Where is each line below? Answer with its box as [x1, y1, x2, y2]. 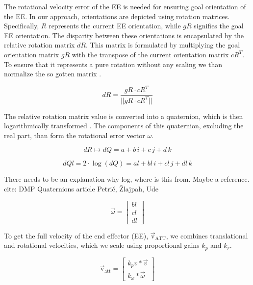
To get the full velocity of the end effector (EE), [4, 230, 149, 240]
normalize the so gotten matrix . [4, 69, 101, 79]
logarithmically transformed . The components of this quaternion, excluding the [4, 120, 244, 131]
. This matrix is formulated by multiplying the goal [86, 40, 240, 50]
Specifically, [4, 21, 39, 31]
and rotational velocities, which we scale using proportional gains [4, 240, 200, 250]
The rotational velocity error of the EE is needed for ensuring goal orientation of [4, 1, 246, 11]
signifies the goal [194, 21, 244, 31]
